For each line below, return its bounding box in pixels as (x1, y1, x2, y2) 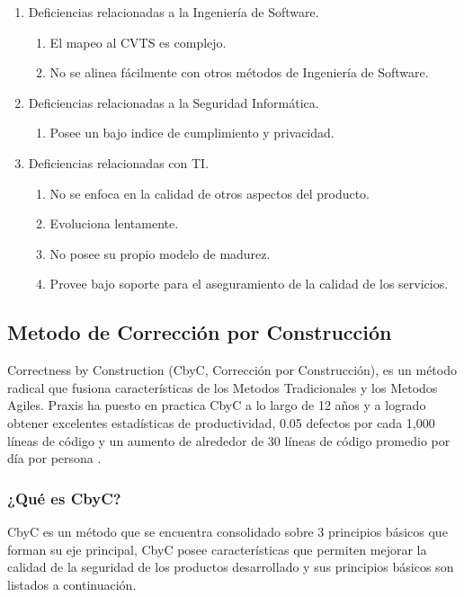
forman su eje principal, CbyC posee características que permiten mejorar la (7, 539, 427, 558)
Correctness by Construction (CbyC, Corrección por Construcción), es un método (7, 361, 457, 379)
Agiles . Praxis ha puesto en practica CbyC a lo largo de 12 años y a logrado (7, 396, 426, 414)
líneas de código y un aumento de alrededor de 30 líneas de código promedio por (7, 431, 451, 450)
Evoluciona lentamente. (49, 214, 179, 233)
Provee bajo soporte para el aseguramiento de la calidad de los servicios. (49, 274, 449, 293)
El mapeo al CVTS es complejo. (49, 32, 227, 51)
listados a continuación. (7, 575, 137, 593)
